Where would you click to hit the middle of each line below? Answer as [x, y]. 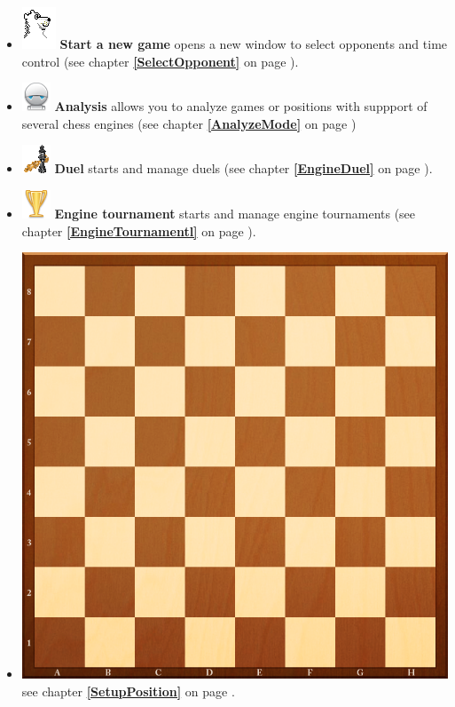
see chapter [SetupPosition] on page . [128, 691]
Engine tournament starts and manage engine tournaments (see [235, 213]
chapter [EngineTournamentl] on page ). [139, 230]
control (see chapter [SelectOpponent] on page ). [160, 61]
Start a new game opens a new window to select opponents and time [254, 44]
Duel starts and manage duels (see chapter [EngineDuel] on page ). [243, 168]
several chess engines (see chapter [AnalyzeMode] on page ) [189, 123]
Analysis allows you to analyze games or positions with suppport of [241, 106]
